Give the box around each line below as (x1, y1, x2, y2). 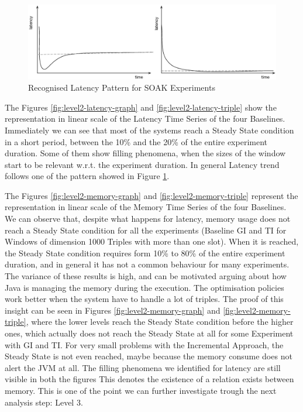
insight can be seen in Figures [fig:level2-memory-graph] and (5, 304, 221, 316)
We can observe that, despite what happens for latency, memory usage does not (5, 212, 291, 225)
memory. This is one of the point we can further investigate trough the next (5, 384, 277, 396)
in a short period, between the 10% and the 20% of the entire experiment (5, 135, 267, 147)
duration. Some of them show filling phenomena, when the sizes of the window (5, 147, 286, 159)
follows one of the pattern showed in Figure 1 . (5, 170, 170, 182)
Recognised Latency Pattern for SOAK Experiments (28, 81, 215, 94)
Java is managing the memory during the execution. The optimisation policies (5, 281, 284, 293)
